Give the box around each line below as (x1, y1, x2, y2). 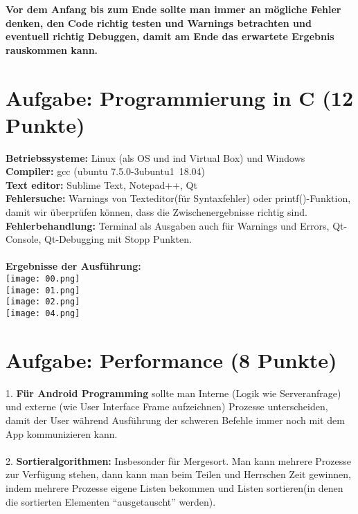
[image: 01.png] (6, 285, 80, 295)
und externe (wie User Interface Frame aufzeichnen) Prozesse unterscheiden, (6, 399, 328, 414)
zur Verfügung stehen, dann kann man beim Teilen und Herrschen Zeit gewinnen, (6, 467, 351, 481)
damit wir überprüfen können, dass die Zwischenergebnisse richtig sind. (6, 205, 307, 219)
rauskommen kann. (6, 42, 98, 57)
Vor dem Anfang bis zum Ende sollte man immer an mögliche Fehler (6, 2, 341, 16)
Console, (6, 232, 42, 246)
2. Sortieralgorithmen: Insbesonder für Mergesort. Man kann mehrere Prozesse (6, 453, 352, 468)
